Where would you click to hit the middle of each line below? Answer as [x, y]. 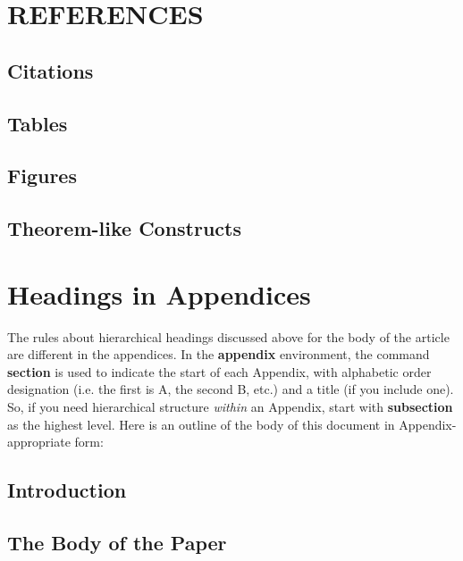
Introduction [67, 490]
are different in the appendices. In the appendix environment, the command [219, 354]
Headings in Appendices [159, 293]
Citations [51, 70]
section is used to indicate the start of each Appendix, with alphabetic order [219, 371]
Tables [38, 123]
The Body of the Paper [117, 542]
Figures [42, 176]
